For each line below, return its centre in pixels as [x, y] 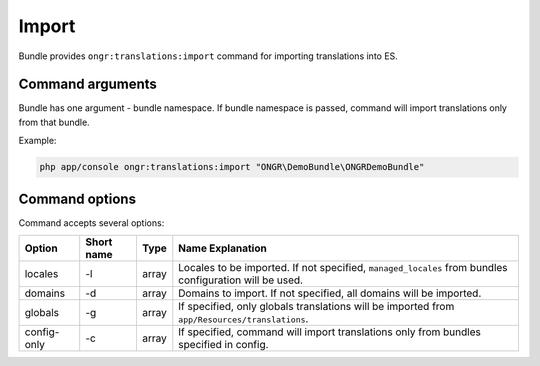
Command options [77, 198]
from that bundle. [54, 122]
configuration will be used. [241, 280]
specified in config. [223, 345]
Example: [37, 141]
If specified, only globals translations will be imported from [316, 307]
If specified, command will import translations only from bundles [330, 332]
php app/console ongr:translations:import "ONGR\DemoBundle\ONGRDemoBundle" [232, 167]
